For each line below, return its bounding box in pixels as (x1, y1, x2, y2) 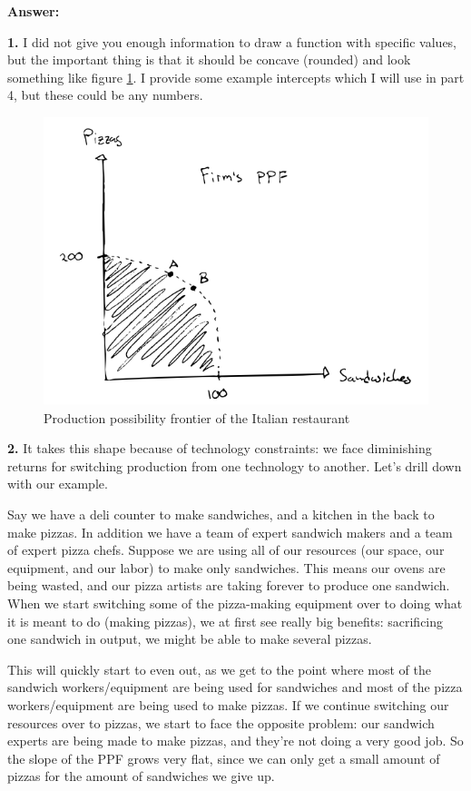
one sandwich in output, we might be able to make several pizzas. (7, 629, 372, 648)
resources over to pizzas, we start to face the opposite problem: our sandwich (7, 713, 435, 732)
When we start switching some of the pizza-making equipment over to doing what (7, 594, 463, 612)
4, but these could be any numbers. (7, 85, 203, 104)
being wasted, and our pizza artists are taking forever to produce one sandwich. (7, 576, 450, 595)
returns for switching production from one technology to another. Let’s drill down (7, 456, 462, 475)
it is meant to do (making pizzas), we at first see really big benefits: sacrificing (7, 611, 444, 630)
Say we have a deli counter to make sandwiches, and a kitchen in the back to (7, 505, 435, 524)
